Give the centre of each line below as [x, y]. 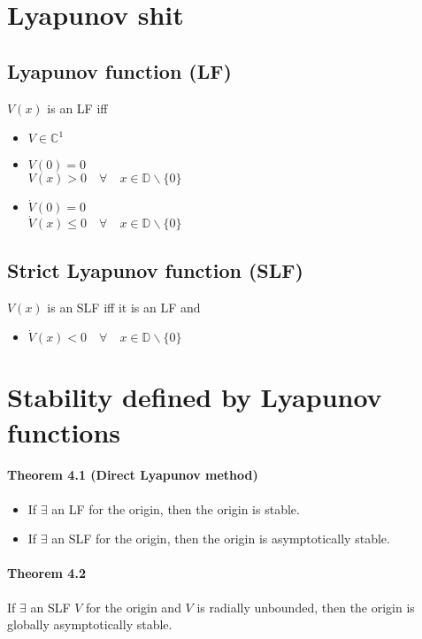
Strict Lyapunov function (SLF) [155, 269]
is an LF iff [77, 108]
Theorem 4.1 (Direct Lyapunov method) [133, 475]
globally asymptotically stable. [90, 624]
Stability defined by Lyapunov [195, 397]
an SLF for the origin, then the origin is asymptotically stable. [221, 539]
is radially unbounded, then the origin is [306, 607]
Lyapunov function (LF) [119, 70]
